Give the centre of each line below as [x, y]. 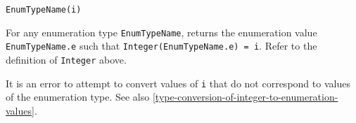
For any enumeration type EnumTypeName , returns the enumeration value [161, 32]
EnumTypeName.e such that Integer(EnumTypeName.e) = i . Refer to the [161, 46]
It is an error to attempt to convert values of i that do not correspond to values [178, 83]
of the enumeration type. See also [78, 97]
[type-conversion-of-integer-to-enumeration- [245, 97]
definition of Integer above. [66, 59]
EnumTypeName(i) [44, 10]
